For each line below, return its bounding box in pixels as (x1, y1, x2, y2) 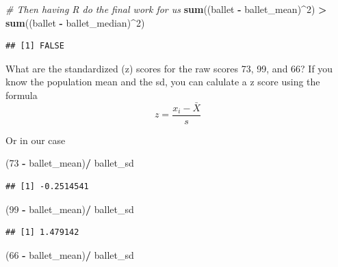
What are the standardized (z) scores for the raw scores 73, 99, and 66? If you (5, 61, 333, 75)
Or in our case (5, 132, 66, 147)
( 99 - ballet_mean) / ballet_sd (5, 201, 134, 216)
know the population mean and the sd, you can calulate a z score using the (5, 74, 320, 89)
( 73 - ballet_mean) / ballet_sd (5, 156, 134, 170)
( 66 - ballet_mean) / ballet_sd (5, 247, 134, 262)
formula (5, 87, 38, 102)
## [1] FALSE (5, 41, 64, 51)
